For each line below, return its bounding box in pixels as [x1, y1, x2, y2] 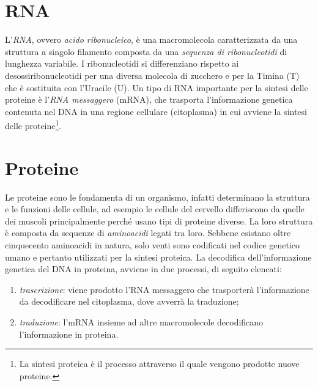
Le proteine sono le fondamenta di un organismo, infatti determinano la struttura [5, 190, 310, 203]
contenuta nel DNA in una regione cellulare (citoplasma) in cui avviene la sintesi [5, 105, 307, 117]
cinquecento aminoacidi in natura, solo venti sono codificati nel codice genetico [5, 239, 300, 251]
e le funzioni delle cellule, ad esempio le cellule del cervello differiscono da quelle [5, 202, 305, 215]
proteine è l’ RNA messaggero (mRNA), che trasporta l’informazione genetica [5, 93, 293, 106]
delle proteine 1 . [5, 117, 62, 132]
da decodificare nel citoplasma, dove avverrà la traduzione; [19, 295, 239, 308]
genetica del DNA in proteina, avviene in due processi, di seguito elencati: [5, 262, 282, 275]
